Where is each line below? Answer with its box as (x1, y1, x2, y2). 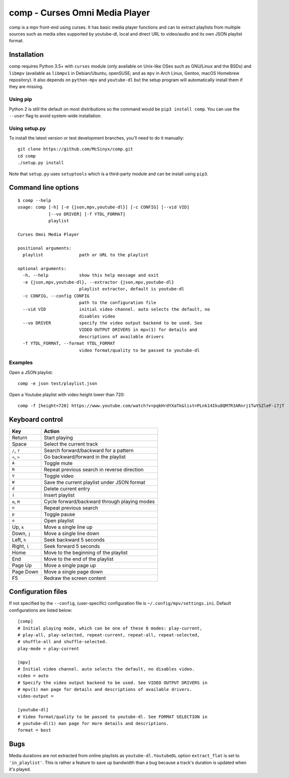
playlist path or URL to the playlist (22, 252, 148, 258)
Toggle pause (44, 511, 75, 518)
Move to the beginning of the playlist (44, 549, 128, 556)
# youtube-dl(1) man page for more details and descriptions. (18, 721, 169, 726)
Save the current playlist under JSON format (44, 479, 145, 486)
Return (12, 434, 28, 441)
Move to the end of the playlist (44, 555, 114, 562)
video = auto (18, 673, 49, 679)
